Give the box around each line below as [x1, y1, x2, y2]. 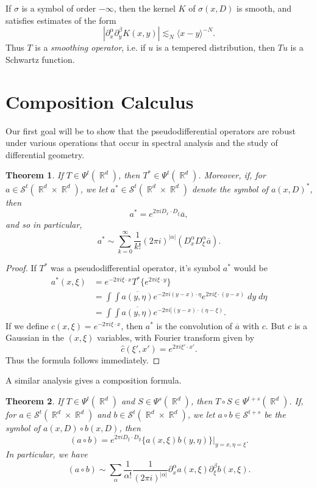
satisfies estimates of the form [5, 13, 116, 26]
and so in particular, [5, 218, 82, 231]
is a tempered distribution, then [155, 41, 276, 54]
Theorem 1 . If [5, 169, 63, 181]
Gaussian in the [5, 331, 64, 344]
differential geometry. [5, 148, 85, 161]
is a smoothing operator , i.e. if [35, 41, 146, 54]
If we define [5, 319, 49, 332]
